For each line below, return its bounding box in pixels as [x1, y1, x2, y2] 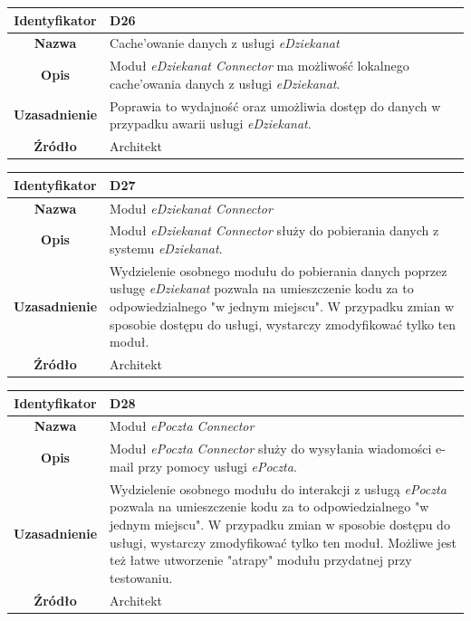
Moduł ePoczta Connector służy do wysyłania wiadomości [110, 439, 432, 458]
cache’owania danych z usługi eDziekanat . [110, 73, 341, 92]
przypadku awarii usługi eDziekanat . [110, 114, 312, 133]
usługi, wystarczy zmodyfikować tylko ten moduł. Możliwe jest [110, 532, 457, 551]
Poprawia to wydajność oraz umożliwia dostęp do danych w [110, 96, 441, 115]
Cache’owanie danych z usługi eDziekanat [110, 33, 340, 53]
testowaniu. [110, 568, 173, 587]
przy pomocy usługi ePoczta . [138, 456, 297, 475]
